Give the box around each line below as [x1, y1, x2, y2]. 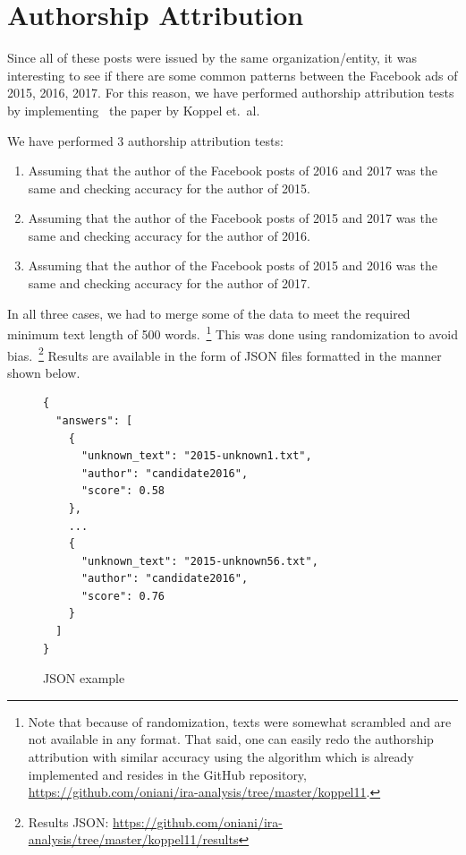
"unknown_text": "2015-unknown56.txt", [80, 554, 318, 568]
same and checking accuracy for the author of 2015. [28, 178, 310, 197]
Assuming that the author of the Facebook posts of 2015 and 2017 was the [28, 209, 437, 227]
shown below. [7, 363, 80, 381]
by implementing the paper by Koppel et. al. [7, 100, 260, 119]
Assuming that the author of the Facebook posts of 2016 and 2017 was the [28, 161, 437, 180]
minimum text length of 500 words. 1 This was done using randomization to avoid [7, 322, 459, 343]
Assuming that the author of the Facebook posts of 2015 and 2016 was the [28, 256, 437, 275]
